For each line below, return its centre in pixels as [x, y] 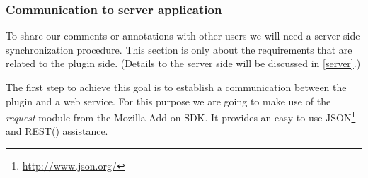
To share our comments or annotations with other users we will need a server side [183, 36]
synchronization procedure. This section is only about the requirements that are [179, 49]
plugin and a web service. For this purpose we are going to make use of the [168, 101]
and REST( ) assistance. [57, 131]
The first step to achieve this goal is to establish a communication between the [176, 87]
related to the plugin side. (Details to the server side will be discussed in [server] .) [183, 63]
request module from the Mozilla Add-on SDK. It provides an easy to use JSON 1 [181, 116]
